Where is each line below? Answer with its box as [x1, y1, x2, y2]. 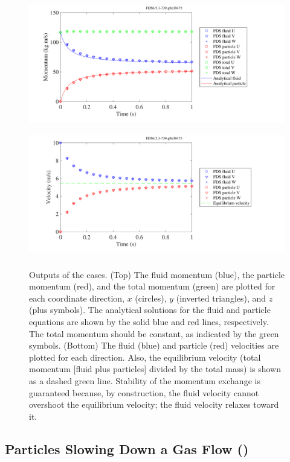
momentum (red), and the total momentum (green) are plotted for [29, 280, 275, 293]
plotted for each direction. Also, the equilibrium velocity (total [29, 350, 261, 363]
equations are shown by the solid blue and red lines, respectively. [29, 315, 269, 328]
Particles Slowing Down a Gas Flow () [5, 439, 249, 458]
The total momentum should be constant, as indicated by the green [29, 327, 279, 340]
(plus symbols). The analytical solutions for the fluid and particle [29, 303, 271, 316]
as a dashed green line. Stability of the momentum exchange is [29, 374, 260, 387]
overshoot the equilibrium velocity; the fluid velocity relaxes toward [29, 398, 279, 411]
